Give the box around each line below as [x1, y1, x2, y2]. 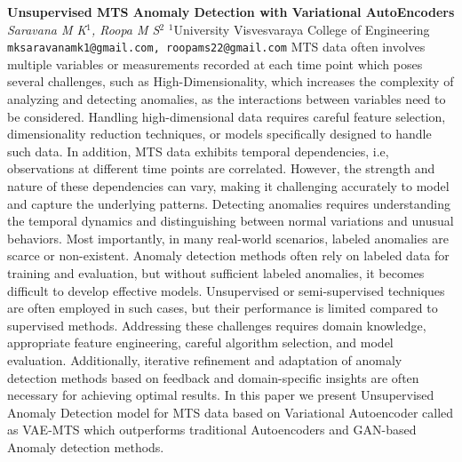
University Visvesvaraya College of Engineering [173, 20, 430, 38]
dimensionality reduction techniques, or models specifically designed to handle [7, 124, 432, 143]
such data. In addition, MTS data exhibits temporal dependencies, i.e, [7, 141, 389, 160]
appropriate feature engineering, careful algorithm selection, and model [7, 333, 394, 352]
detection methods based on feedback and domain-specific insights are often [7, 368, 419, 386]
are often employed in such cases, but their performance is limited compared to [7, 299, 438, 317]
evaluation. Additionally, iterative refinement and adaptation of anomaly [7, 350, 402, 369]
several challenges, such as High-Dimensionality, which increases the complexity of [7, 72, 454, 91]
